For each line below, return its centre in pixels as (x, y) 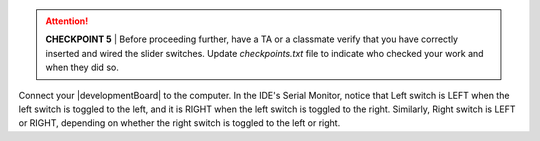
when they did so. (82, 67)
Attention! (67, 21)
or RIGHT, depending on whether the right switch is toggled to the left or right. (179, 123)
